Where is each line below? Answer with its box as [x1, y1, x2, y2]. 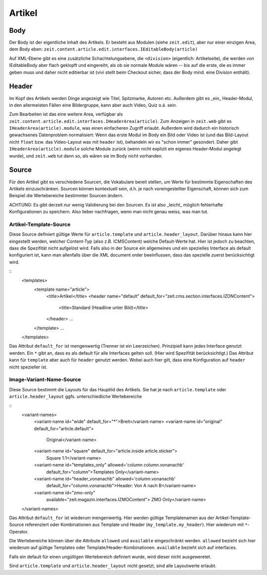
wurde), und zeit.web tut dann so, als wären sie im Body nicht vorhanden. [9, 153, 163, 158]
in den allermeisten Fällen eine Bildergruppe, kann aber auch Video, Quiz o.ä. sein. [9, 102, 178, 108]
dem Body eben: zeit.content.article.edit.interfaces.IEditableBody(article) [9, 46, 198, 52]
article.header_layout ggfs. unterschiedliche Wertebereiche [9, 394, 142, 400]
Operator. [9, 528, 29, 534]
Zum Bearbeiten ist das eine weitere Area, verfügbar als [9, 111, 123, 117]
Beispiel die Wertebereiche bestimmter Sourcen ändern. [9, 193, 124, 199]
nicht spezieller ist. [9, 364, 48, 370]
